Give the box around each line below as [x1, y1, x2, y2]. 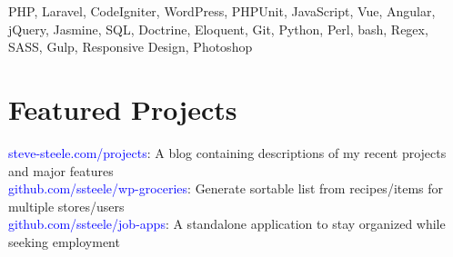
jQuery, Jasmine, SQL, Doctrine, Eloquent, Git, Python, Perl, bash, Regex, [8, 19, 428, 38]
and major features [8, 161, 114, 180]
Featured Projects [8, 90, 237, 127]
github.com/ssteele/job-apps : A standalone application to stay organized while [8, 214, 446, 233]
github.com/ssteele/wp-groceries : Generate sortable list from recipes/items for [8, 179, 444, 198]
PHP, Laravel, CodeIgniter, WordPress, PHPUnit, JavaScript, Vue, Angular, [8, 2, 436, 20]
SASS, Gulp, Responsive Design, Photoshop [8, 37, 253, 56]
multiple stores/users [8, 196, 125, 215]
